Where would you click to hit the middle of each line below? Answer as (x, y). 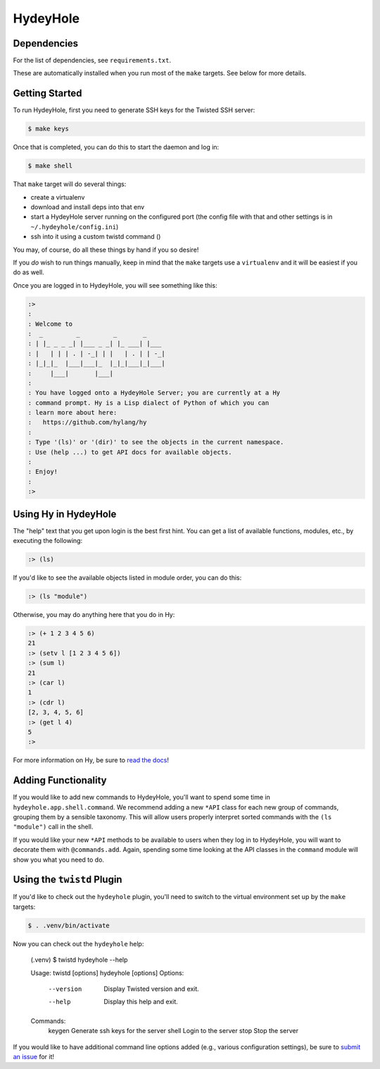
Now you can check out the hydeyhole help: (78, 943)
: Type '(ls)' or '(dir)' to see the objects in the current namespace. (156, 442)
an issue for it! (33, 1056)
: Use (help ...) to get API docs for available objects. (130, 452)
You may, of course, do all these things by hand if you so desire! (106, 250)
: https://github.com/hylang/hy (87, 422)
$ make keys (49, 129)
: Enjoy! (43, 472)
